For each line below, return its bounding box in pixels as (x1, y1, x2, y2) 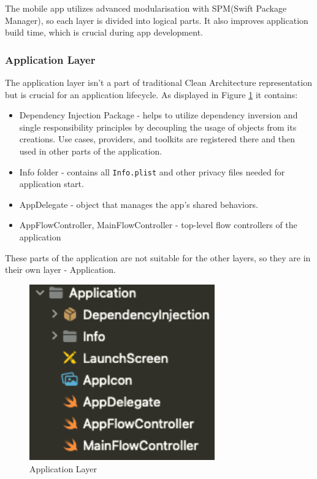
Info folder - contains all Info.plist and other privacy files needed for (19, 165, 285, 178)
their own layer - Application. (5, 263, 116, 276)
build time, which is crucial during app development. (5, 26, 203, 39)
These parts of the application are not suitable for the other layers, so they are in (5, 251, 311, 264)
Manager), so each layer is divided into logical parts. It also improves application (5, 13, 308, 26)
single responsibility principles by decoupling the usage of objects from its (19, 120, 297, 133)
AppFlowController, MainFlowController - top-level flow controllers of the (19, 218, 297, 231)
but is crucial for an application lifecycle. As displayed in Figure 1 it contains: (5, 88, 298, 101)
